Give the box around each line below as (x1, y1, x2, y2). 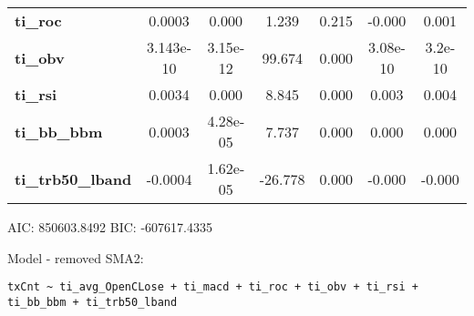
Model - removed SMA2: (7, 248, 144, 267)
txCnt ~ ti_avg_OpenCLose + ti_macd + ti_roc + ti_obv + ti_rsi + (7, 280, 419, 294)
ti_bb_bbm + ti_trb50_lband (7, 295, 178, 309)
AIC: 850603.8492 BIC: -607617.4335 (7, 218, 212, 236)
